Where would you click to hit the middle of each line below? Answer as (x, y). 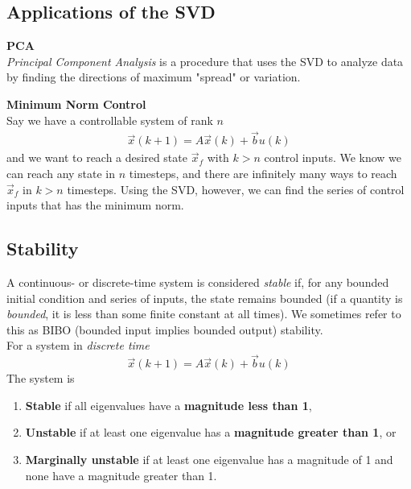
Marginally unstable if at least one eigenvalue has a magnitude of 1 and (209, 459)
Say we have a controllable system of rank (110, 120)
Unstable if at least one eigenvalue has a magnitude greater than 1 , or (211, 432)
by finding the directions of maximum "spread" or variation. (154, 77)
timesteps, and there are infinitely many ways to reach (263, 174)
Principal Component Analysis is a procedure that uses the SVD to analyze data (205, 61)
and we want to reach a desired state (97, 157)
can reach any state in (61, 174)
